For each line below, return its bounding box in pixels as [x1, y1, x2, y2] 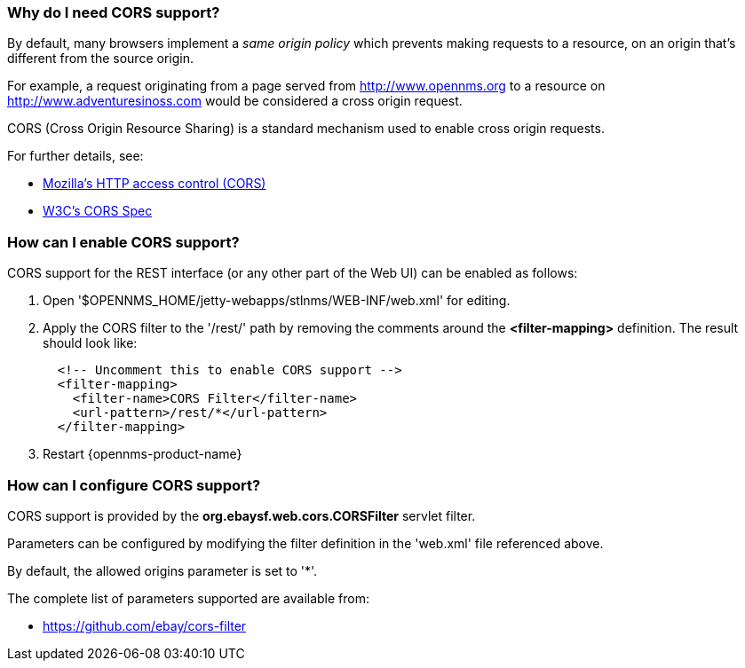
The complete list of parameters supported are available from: [7, 590, 370, 606]
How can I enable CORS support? [7, 232, 240, 251]
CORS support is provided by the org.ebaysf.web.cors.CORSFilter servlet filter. [7, 507, 476, 523]
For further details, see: [7, 148, 144, 164]
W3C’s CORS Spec [43, 203, 153, 219]
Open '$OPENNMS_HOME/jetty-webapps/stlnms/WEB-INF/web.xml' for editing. [43, 293, 511, 309]
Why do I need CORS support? [7, 4, 220, 21]
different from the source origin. [7, 51, 194, 67]
